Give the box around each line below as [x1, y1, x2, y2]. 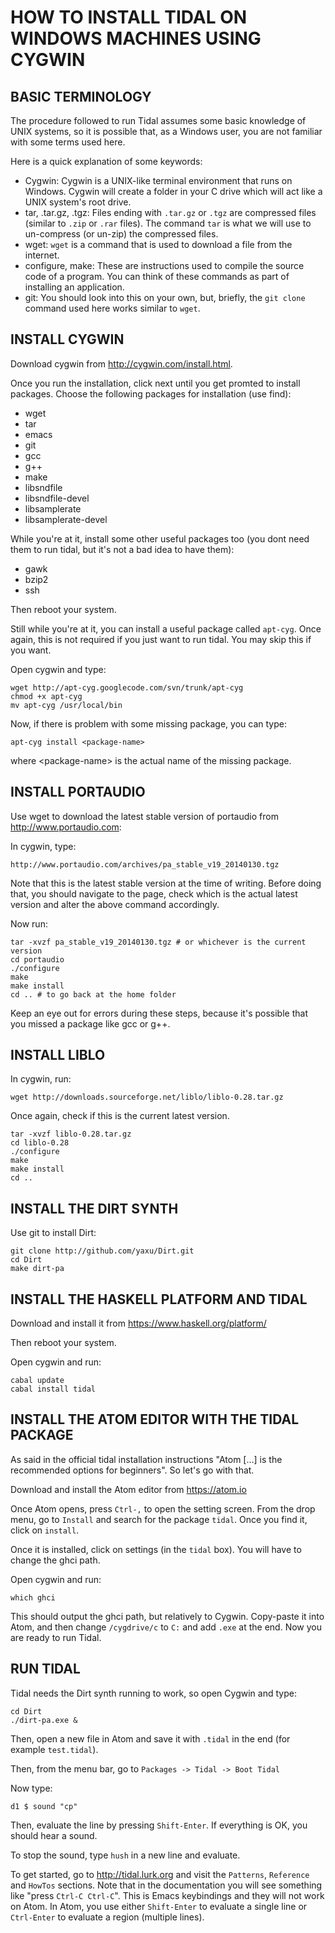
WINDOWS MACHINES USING [10, 27, 262, 50]
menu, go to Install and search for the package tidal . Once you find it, [10, 1513, 308, 1525]
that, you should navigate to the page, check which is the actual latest [10, 887, 298, 900]
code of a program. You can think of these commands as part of [24, 271, 290, 282]
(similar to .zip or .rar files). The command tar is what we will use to [24, 217, 312, 229]
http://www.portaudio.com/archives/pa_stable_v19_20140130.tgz [10, 859, 280, 870]
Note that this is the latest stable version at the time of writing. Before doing [10, 877, 322, 889]
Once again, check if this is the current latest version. [10, 1110, 230, 1122]
